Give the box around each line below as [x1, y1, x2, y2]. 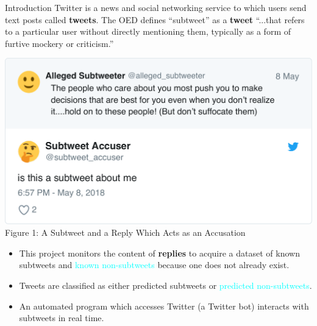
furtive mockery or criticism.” [5, 37, 114, 49]
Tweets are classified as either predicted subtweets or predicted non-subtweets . [19, 278, 312, 291]
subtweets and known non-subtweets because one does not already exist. [19, 258, 290, 271]
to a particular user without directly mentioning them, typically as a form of [5, 25, 291, 38]
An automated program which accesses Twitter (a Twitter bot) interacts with [19, 299, 309, 312]
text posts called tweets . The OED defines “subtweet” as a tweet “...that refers [5, 13, 305, 26]
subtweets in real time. [19, 311, 104, 324]
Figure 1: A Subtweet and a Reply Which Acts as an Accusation [5, 226, 246, 239]
